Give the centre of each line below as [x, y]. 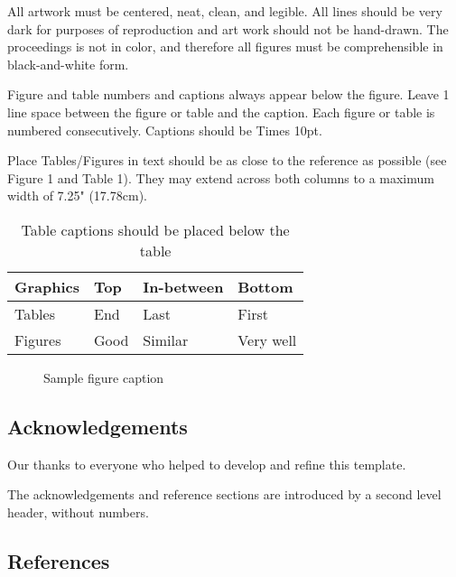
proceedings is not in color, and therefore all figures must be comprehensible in [225, 47]
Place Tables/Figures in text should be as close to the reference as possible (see [227, 160]
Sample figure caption [104, 377]
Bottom [265, 286]
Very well [267, 340]
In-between [183, 286]
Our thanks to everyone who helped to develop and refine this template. [207, 464]
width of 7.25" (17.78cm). [77, 195]
